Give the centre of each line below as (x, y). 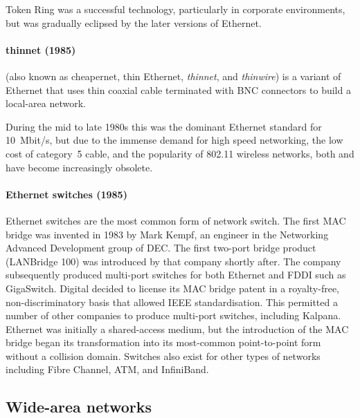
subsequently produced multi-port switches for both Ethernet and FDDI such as (176, 275)
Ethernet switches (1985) (66, 194)
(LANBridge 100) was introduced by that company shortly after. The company (173, 261)
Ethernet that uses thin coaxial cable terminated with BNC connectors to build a (178, 89)
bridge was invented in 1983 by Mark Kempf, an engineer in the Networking (167, 234)
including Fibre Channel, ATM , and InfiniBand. (107, 369)
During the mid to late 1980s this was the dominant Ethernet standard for (164, 126)
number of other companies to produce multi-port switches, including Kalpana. (173, 315)
